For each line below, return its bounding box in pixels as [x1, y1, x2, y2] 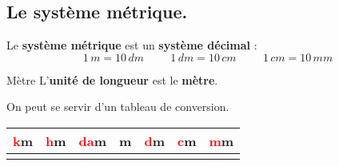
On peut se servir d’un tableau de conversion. [6, 98, 229, 115]
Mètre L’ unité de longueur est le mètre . [6, 71, 218, 88]
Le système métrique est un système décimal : [6, 37, 257, 53]
